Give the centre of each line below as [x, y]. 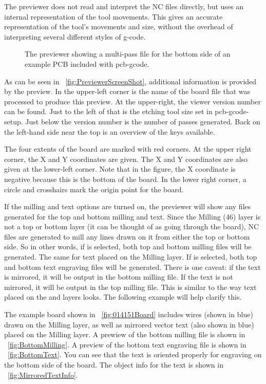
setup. [14, 121]
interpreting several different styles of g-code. [75, 36]
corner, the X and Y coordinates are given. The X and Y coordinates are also [126, 159]
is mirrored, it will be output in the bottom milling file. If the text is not [119, 277]
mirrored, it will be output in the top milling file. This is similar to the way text [130, 287]
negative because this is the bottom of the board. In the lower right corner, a [125, 179]
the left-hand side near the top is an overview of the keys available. [110, 131]
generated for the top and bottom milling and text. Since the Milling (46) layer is [132, 216]
